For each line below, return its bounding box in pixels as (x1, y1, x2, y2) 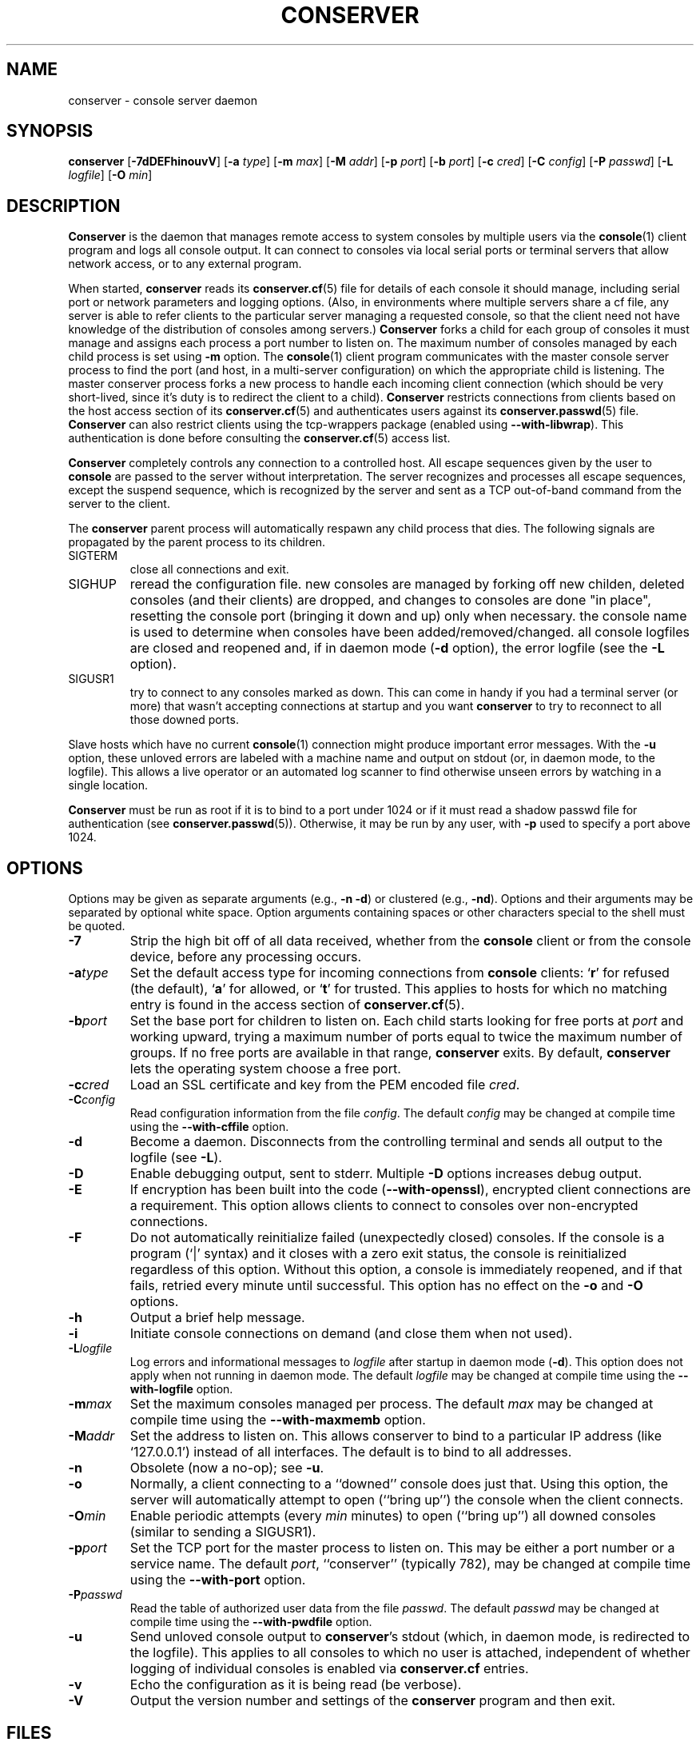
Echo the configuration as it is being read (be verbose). (129, 1676, 462, 1693)
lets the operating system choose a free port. (129, 1061, 401, 1077)
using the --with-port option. (129, 1572, 306, 1588)
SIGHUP (68, 576, 117, 593)
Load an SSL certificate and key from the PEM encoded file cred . (129, 1077, 520, 1093)
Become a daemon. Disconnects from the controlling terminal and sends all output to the (129, 1133, 663, 1150)
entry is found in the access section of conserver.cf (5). (129, 997, 465, 1013)
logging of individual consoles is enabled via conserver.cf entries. (129, 1660, 529, 1677)
